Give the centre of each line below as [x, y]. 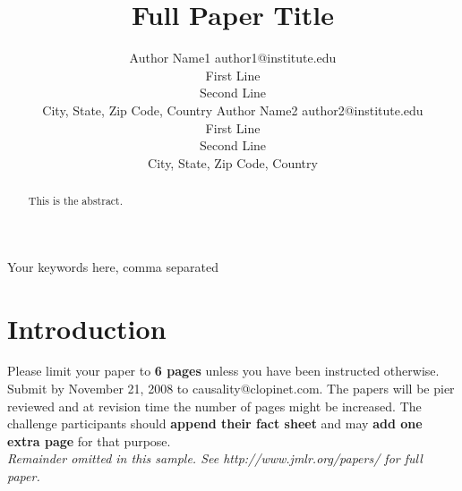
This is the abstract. [76, 201]
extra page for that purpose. [89, 440]
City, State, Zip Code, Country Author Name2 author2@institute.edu [233, 110]
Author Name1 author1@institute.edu [233, 58]
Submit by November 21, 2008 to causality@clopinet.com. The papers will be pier [231, 389]
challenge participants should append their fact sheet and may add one [215, 423]
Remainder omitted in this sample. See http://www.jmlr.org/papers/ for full [215, 458]
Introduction [87, 328]
